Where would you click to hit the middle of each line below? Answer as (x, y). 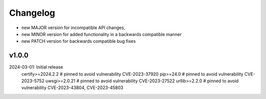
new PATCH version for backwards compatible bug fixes (79, 41)
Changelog (32, 13)
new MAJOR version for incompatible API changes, (73, 28)
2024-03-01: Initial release (36, 67)
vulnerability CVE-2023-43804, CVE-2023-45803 (72, 88)
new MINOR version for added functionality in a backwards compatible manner (101, 34)
